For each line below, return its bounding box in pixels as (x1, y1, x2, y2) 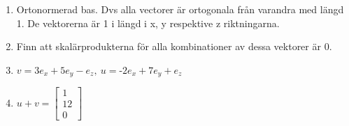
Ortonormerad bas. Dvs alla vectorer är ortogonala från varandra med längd (16, 2, 344, 16)
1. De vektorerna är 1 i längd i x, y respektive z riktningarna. (16, 15, 280, 30)
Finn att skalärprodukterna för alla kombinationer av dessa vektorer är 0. (16, 39, 332, 54)
